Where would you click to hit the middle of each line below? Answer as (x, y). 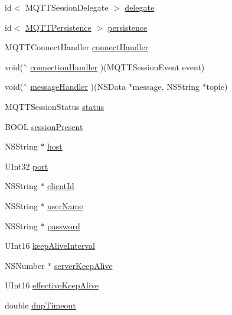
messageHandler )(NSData (78, 87)
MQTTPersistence (58, 27)
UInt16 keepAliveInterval (50, 246)
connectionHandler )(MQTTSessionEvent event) (117, 66)
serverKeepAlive (84, 265)
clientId (61, 186)
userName (65, 205)
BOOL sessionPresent (44, 126)
